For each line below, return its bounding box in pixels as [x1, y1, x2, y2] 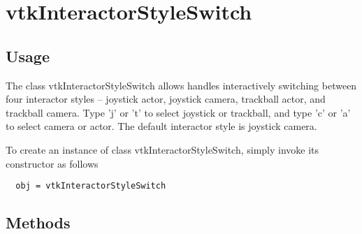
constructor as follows [6, 156, 99, 170]
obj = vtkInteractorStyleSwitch [15, 181, 166, 191]
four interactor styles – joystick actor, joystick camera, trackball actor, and [6, 92, 326, 106]
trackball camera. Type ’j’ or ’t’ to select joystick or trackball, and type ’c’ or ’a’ [6, 105, 351, 119]
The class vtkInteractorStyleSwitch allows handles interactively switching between [6, 78, 357, 92]
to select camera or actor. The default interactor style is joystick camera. [6, 119, 317, 133]
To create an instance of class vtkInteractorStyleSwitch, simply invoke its [6, 142, 319, 156]
